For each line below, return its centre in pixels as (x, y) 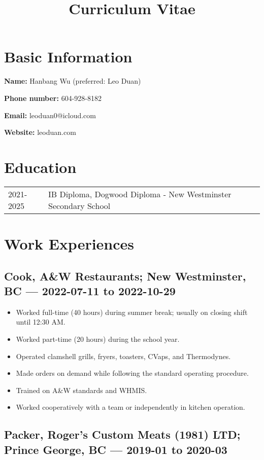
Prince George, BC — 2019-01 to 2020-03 (116, 449)
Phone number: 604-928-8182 (53, 98)
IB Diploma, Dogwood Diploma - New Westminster (140, 194)
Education (40, 167)
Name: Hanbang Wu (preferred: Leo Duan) (73, 81)
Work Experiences (69, 243)
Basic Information (68, 57)
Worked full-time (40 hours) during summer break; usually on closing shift (132, 312)
